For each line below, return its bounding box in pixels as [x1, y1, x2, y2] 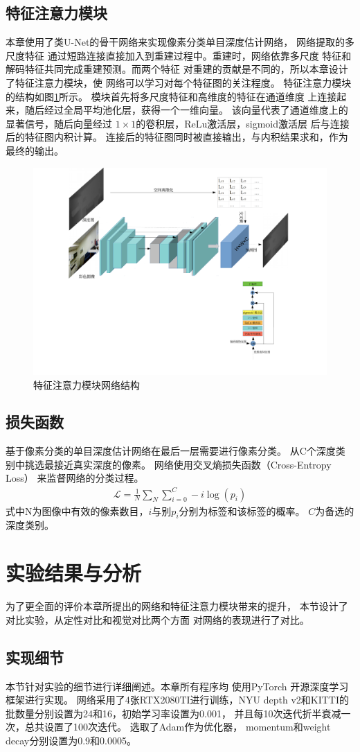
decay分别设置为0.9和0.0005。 [6, 733, 136, 747]
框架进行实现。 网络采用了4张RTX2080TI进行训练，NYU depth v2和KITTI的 [6, 692, 350, 707]
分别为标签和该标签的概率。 [179, 503, 305, 518]
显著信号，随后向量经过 [6, 116, 112, 130]
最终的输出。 [6, 143, 64, 157]
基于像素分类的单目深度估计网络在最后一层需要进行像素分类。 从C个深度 [6, 444, 336, 458]
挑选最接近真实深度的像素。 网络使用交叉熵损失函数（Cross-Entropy [24, 457, 332, 471]
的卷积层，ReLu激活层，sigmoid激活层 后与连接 [136, 116, 350, 130]
